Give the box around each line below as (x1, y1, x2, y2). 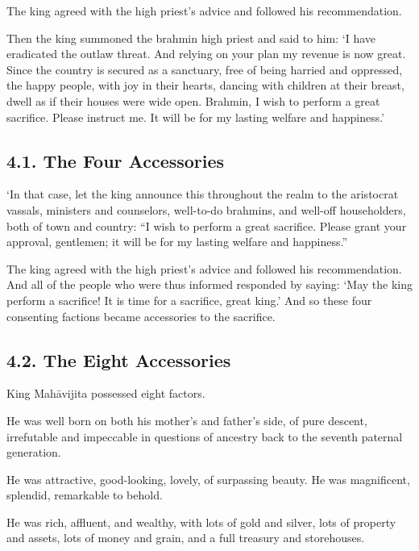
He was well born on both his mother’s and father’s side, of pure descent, (6, 411, 367, 428)
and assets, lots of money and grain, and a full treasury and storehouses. (6, 529, 365, 546)
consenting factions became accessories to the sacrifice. (6, 307, 276, 324)
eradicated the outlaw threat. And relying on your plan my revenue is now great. (6, 45, 406, 62)
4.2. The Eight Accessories (6, 347, 231, 372)
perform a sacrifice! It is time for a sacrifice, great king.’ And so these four (6, 291, 372, 308)
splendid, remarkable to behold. (6, 486, 163, 503)
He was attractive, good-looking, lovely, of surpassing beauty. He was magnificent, (6, 470, 410, 487)
